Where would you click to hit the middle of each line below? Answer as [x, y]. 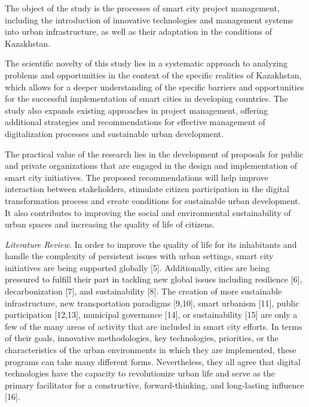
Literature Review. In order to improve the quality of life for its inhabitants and [151, 244]
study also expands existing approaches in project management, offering [136, 110]
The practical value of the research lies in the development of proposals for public [154, 154]
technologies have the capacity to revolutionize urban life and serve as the [140, 373]
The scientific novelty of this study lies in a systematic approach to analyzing [146, 63]
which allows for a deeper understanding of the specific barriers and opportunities [154, 86]
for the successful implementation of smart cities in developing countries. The [146, 98]
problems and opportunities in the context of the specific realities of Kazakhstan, [153, 75]
